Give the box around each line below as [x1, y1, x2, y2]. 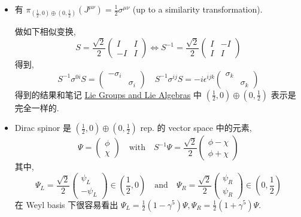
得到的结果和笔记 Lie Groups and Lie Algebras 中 [14, 88, 202, 100]
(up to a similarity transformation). [132, 3, 263, 15]
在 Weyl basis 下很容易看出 [14, 198, 118, 210]
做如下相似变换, [14, 25, 76, 38]
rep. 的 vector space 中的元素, [140, 121, 252, 134]
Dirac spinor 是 [14, 121, 71, 134]
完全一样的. [14, 101, 59, 114]
